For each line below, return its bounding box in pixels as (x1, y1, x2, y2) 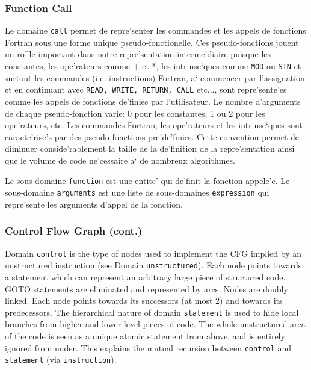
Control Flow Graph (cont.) (5, 223, 143, 238)
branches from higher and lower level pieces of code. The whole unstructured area (5, 318, 306, 330)
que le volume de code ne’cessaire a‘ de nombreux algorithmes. (5, 153, 235, 166)
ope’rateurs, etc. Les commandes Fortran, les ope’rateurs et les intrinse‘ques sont (5, 119, 303, 131)
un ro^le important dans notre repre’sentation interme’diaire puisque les (5, 48, 271, 60)
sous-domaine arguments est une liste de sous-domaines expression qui (5, 186, 269, 199)
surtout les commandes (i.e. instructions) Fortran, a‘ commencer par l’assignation (5, 71, 305, 84)
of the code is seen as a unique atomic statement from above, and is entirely (5, 330, 285, 342)
